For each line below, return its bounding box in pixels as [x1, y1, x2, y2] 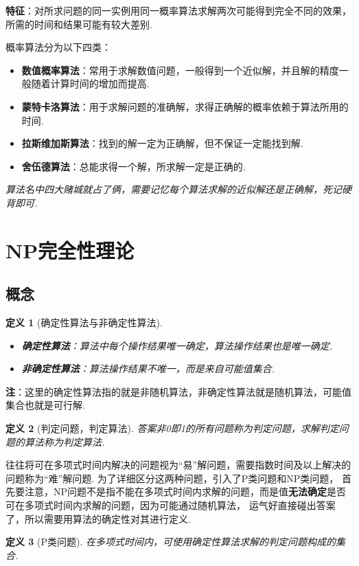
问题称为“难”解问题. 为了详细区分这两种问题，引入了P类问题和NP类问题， [5, 471, 339, 485]
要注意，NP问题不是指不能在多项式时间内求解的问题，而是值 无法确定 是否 [14, 484, 347, 499]
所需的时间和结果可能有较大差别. [5, 16, 152, 31]
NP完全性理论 [5, 236, 135, 264]
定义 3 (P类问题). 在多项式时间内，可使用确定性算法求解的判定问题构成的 [5, 534, 336, 549]
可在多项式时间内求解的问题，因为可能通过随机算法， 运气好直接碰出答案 [5, 498, 336, 512]
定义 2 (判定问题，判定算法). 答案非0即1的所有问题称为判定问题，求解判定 [5, 421, 339, 435]
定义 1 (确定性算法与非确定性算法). [5, 315, 163, 330]
